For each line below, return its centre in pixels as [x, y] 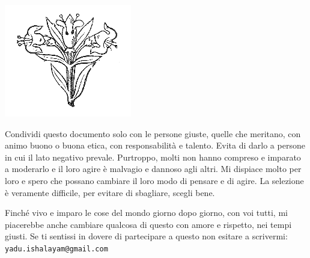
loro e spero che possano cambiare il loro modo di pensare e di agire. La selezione [154, 180]
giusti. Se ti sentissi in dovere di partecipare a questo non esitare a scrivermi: [146, 236]
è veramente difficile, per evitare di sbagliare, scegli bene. [110, 192]
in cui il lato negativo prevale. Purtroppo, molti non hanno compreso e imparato [153, 157]
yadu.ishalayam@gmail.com [56, 249]
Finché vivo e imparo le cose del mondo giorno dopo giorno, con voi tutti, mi [146, 213]
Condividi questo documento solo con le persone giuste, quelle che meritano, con [153, 133]
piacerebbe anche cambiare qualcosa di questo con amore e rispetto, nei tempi [148, 224]
